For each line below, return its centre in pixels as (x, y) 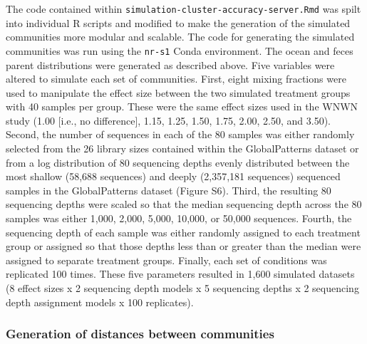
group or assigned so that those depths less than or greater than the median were (183, 246)
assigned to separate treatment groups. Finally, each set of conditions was (166, 260)
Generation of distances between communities (140, 334)
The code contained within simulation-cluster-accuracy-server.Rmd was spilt (183, 9)
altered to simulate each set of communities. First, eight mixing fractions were (176, 79)
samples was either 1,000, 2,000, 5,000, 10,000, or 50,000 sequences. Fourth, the (179, 218)
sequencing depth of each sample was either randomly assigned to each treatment (183, 232)
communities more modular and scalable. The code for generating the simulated (180, 37)
